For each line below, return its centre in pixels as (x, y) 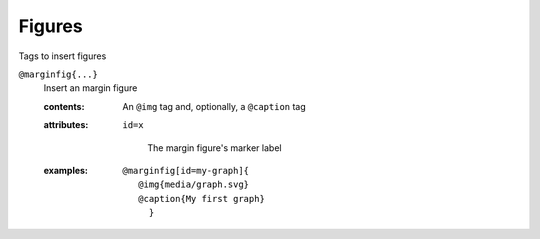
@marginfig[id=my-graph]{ (186, 170)
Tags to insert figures (62, 56)
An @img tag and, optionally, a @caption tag (214, 106)
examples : (66, 170)
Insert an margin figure (90, 88)
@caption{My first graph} (201, 198)
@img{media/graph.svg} (194, 184)
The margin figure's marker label (214, 147)
